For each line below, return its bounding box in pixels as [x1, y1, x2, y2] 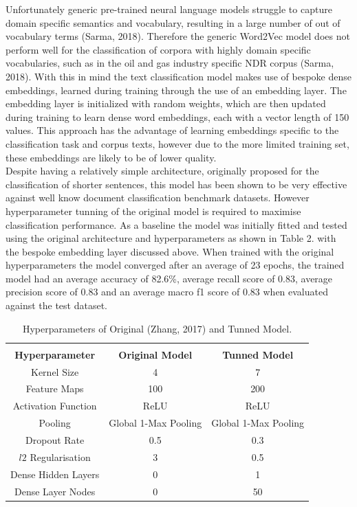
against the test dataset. [6, 298, 107, 313]
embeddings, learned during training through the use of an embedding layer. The [6, 82, 347, 97]
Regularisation [30, 449, 91, 464]
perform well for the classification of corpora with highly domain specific [6, 42, 311, 56]
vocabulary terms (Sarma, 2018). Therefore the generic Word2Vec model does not [6, 29, 350, 43]
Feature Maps [25, 381, 84, 396]
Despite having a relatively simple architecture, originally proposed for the [6, 164, 319, 178]
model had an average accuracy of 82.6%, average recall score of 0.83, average [6, 271, 333, 285]
